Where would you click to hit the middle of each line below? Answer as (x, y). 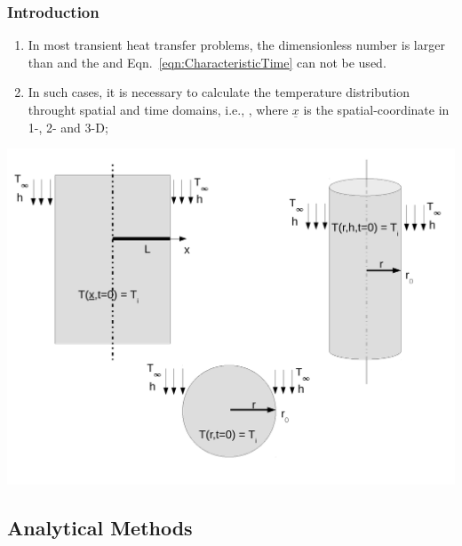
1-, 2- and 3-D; (68, 127)
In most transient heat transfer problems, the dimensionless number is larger (236, 45)
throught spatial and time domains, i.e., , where (158, 109)
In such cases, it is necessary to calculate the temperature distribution (219, 92)
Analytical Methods (100, 527)
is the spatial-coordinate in (376, 109)
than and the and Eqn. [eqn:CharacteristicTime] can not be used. (207, 62)
